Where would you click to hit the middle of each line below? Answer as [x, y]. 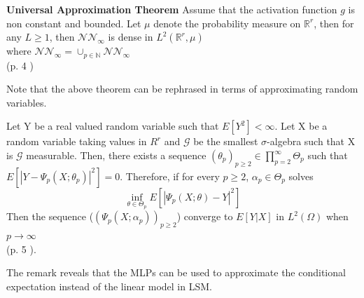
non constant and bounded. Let [74, 23]
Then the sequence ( [50, 216]
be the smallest [226, 141]
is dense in [131, 37]
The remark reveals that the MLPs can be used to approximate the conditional [176, 272]
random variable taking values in [77, 141]
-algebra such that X [311, 141]
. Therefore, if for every [170, 176]
